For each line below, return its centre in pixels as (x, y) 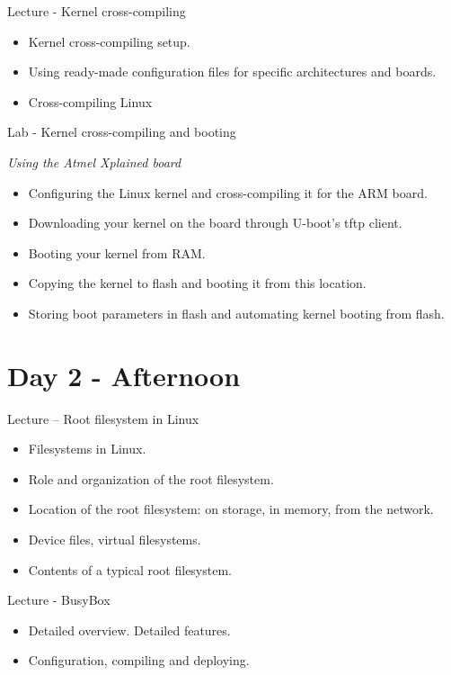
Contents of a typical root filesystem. (130, 569)
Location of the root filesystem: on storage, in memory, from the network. (231, 509)
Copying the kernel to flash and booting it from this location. (197, 283)
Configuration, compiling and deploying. (139, 660)
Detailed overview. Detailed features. (129, 630)
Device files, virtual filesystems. (115, 540)
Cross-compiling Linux (90, 101)
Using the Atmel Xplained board (94, 162)
